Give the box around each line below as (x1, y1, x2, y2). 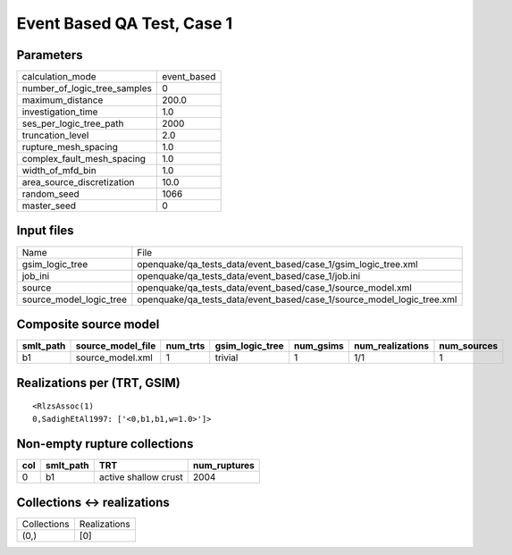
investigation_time (21, 105, 98, 118)
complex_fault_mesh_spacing (21, 153, 147, 165)
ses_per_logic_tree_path (21, 117, 124, 130)
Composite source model (16, 317, 160, 332)
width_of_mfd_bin (21, 164, 97, 177)
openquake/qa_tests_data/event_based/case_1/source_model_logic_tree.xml (137, 293, 457, 306)
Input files (16, 223, 75, 239)
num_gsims (293, 340, 344, 352)
